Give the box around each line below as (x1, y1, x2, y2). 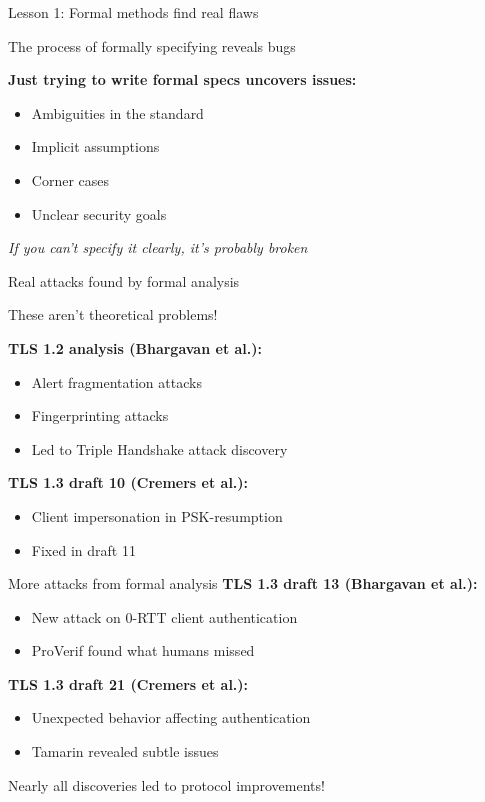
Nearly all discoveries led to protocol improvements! (8, 774, 325, 795)
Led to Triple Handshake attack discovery (31, 438, 288, 459)
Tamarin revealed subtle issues (31, 741, 219, 762)
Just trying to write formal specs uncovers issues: (8, 69, 357, 90)
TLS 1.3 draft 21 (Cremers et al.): (8, 673, 249, 694)
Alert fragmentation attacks (31, 371, 202, 392)
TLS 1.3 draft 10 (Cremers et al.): (8, 472, 249, 493)
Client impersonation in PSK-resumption (31, 505, 283, 526)
